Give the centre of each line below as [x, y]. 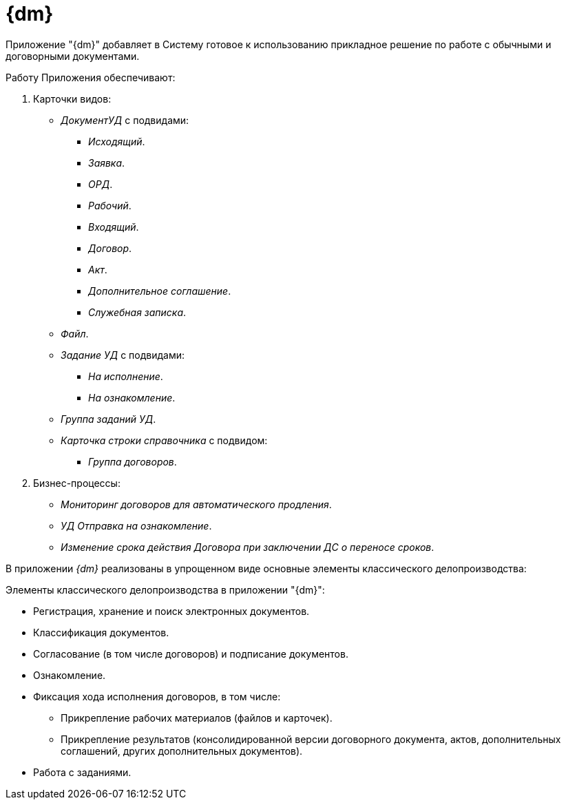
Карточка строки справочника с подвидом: [164, 440]
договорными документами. [73, 56]
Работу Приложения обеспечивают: [91, 77]
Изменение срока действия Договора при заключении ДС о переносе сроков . [248, 547]
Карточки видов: [72, 98]
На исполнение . [126, 376]
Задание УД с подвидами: [123, 355]
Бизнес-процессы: [77, 483]
